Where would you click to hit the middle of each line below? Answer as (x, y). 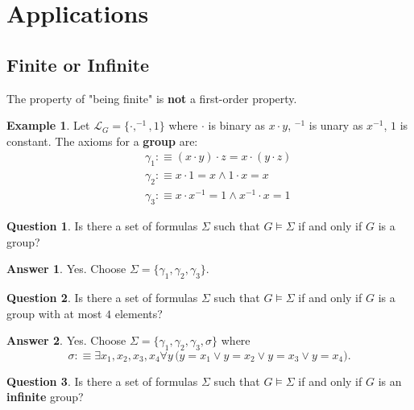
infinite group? (45, 397)
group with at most (54, 313)
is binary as (237, 125)
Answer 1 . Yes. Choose (66, 269)
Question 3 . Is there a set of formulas (102, 381)
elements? (139, 313)
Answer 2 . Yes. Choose (66, 340)
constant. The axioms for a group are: (102, 141)
